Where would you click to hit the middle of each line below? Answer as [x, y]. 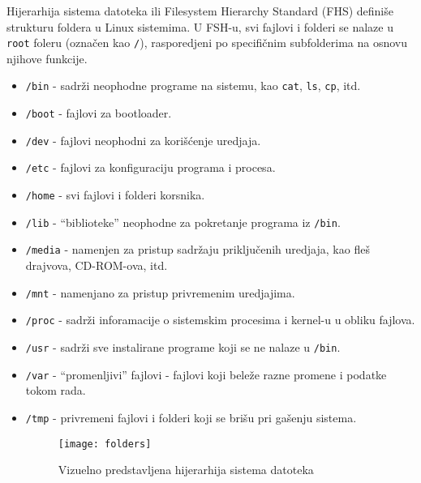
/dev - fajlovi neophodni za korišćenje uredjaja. [143, 140]
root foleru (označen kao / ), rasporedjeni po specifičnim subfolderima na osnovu [207, 43]
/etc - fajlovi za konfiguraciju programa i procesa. [150, 167]
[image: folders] [105, 444]
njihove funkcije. [47, 58]
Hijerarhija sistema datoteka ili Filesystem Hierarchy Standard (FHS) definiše [200, 11]
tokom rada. [56, 390]
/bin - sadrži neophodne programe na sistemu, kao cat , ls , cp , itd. [193, 85]
